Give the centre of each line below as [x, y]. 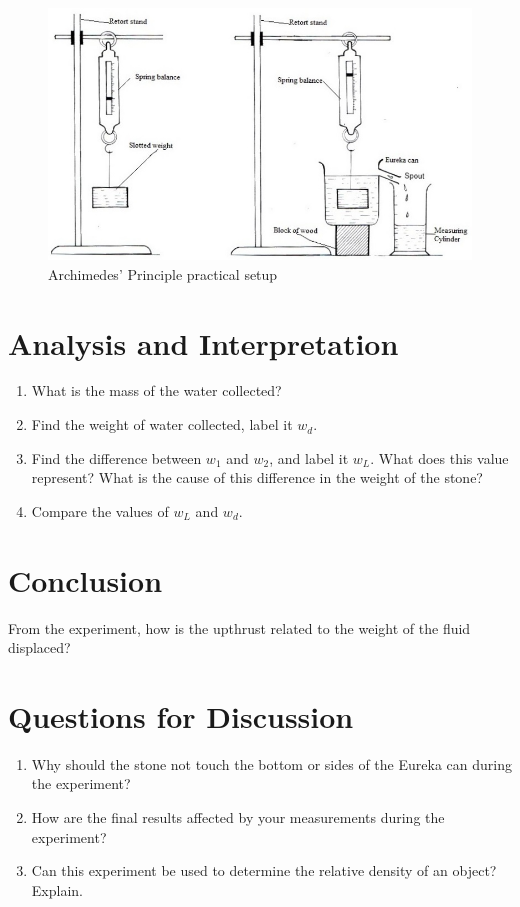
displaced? [39, 647]
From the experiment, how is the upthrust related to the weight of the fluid [239, 627]
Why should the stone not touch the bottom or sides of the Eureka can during [271, 763]
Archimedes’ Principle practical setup [163, 273]
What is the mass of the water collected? [156, 390]
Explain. [57, 889]
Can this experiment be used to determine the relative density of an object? [264, 870]
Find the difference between [116, 457]
